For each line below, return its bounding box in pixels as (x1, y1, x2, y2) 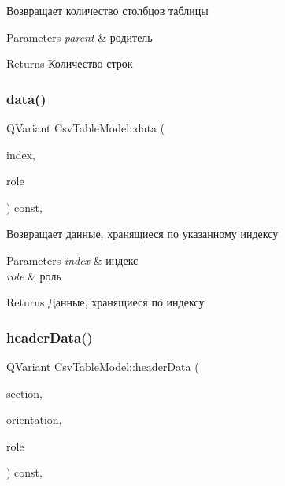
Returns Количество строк (6, 55, 133, 72)
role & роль (6, 267, 61, 284)
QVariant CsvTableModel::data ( (6, 120, 165, 135)
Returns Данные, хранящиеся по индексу (6, 294, 205, 310)
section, (6, 384, 43, 401)
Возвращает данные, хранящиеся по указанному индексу (6, 225, 279, 242)
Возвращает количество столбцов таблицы (6, 2, 209, 18)
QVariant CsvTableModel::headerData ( (6, 358, 199, 374)
